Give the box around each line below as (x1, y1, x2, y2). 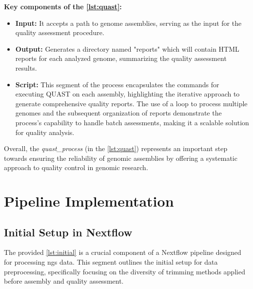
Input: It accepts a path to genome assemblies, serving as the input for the (15, 18, 242, 28)
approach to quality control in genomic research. (4, 162, 148, 173)
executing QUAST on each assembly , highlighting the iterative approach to (15, 89, 240, 99)
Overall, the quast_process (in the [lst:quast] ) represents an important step (4, 143, 228, 154)
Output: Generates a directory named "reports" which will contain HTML (15, 43, 239, 54)
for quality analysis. (15, 127, 75, 137)
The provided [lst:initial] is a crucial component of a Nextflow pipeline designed (4, 247, 241, 257)
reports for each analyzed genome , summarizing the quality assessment (15, 53, 227, 63)
